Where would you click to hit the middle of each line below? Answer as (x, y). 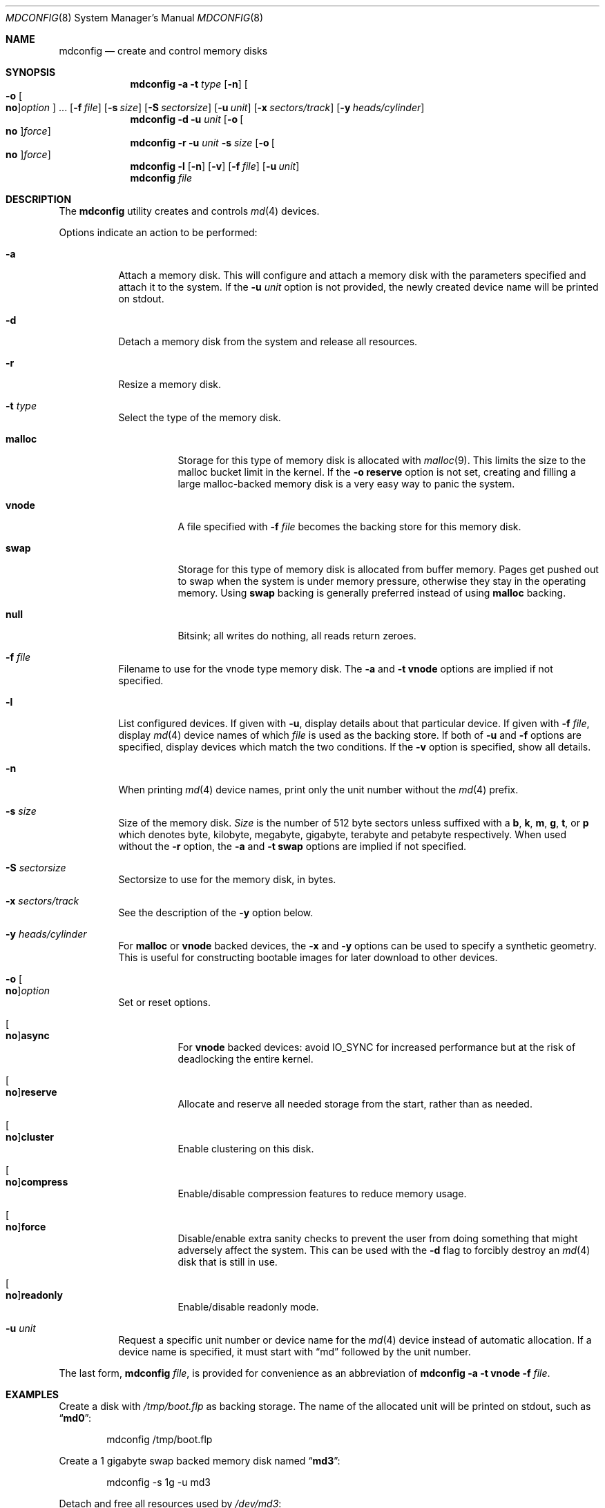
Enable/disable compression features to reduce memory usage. (322, 1193)
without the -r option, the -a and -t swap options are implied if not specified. (292, 846)
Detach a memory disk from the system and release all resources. (268, 341)
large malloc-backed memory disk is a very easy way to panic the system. (346, 484)
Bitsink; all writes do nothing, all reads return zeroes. (297, 636)
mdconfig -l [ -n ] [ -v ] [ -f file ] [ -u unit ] (215, 166)
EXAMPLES (32, 1394)
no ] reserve (31, 1092)
